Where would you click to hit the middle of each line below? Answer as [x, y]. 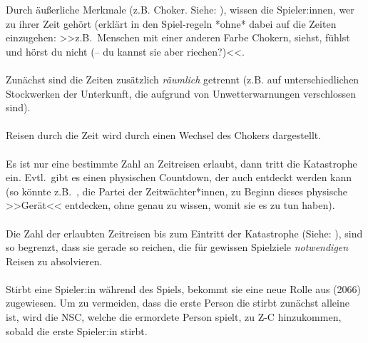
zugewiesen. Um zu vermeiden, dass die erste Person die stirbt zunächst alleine [178, 303]
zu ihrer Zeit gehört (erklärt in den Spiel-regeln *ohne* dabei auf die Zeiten [171, 23]
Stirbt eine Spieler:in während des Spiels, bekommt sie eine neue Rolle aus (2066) [183, 288]
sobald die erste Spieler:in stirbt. [77, 331]
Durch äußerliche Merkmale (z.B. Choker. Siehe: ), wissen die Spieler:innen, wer [180, 9]
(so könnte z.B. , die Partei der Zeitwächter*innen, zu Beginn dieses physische [177, 191]
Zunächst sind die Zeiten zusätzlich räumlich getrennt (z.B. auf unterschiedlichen [183, 79]
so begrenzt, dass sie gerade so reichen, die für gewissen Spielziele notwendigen [177, 247]
